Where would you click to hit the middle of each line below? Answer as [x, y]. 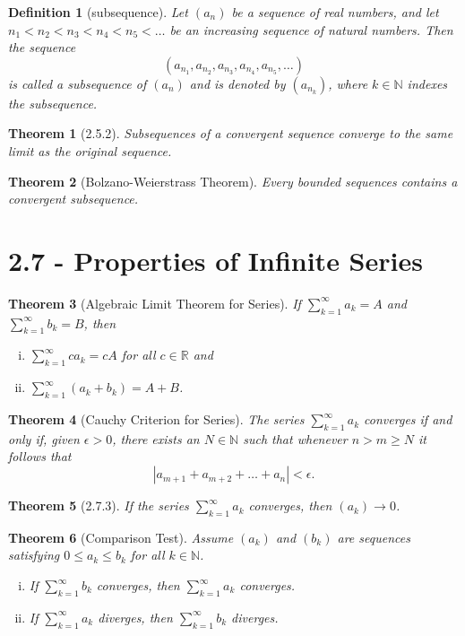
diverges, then [135, 617]
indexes [427, 83]
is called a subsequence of [77, 83]
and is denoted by [237, 83]
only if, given [44, 438]
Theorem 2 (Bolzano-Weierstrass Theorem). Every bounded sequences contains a [233, 181]
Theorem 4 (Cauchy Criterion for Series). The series [156, 419]
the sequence [42, 47]
